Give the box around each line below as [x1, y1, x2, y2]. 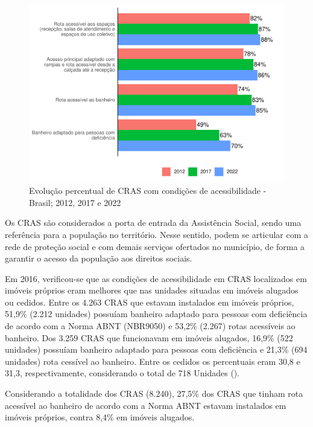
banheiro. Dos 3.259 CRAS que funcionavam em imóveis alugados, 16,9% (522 [5, 331, 293, 344]
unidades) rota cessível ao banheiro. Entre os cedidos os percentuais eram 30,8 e [5, 355, 300, 367]
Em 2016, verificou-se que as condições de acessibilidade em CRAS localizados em [5, 272, 307, 284]
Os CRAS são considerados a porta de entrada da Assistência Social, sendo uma [5, 216, 302, 229]
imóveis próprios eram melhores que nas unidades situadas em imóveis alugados [5, 284, 299, 297]
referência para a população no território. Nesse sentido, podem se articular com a [5, 228, 309, 240]
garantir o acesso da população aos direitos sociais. [5, 252, 192, 265]
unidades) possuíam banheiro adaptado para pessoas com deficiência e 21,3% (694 [5, 343, 308, 356]
